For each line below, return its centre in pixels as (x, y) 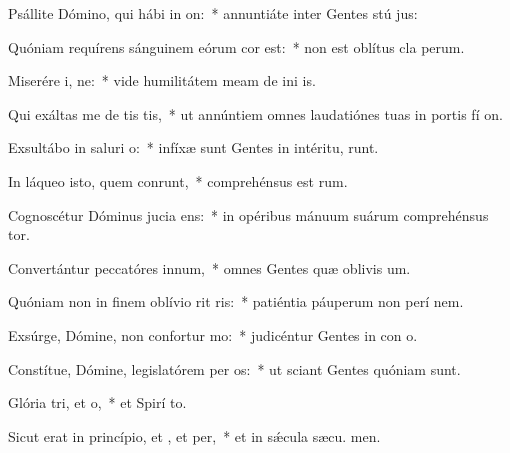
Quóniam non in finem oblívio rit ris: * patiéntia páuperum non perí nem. (236, 301)
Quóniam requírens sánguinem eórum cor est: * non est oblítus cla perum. (236, 46)
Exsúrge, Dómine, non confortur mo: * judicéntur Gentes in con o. (213, 334)
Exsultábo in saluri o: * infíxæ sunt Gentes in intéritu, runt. (193, 147)
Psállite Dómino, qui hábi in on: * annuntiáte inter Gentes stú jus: (213, 13)
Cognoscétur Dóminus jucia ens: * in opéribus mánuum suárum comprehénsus (248, 214)
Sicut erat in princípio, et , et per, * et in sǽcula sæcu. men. (194, 435)
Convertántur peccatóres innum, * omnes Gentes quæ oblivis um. (209, 267)
